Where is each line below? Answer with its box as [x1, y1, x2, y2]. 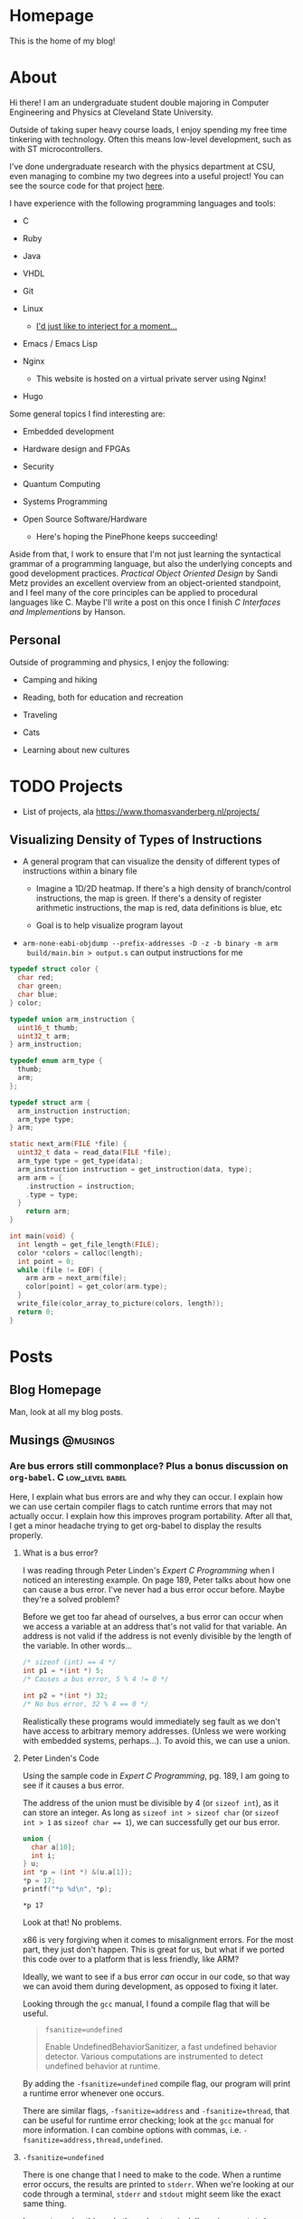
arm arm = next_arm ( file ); [25, 1274, 128, 1283]
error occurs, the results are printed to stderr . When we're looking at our [22, 2178, 295, 2189]
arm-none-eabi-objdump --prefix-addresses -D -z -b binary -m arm [22, 939, 279, 949]
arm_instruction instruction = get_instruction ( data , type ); [17, 1164, 253, 1173]
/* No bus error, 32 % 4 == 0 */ [22, 1699, 149, 1708]
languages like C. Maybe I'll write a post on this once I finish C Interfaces [9, 597, 281, 607]
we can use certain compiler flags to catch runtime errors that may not [9, 1501, 273, 1512]
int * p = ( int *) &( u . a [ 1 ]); [22, 1868, 133, 1877]
